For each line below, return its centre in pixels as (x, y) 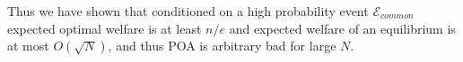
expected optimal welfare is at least (105, 28)
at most (28, 46)
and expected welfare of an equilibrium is (342, 28)
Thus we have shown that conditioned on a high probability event (188, 11)
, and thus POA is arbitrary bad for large (222, 46)
